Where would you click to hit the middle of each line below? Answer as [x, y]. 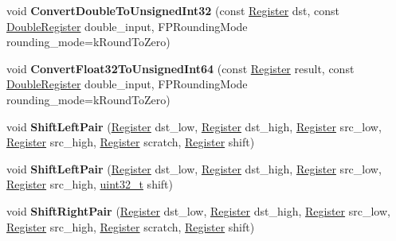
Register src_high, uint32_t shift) [90, 184]
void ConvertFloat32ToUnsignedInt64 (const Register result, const [180, 68]
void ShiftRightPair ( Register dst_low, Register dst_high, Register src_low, [198, 210]
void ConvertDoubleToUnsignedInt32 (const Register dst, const [173, 10]
